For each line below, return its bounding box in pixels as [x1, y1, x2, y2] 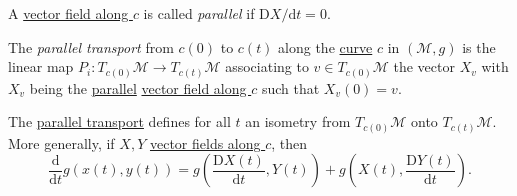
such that [261, 77, 320, 98]
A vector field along [8, 3, 129, 23]
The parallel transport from [8, 36, 174, 57]
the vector [393, 56, 455, 77]
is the [462, 36, 496, 57]
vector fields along [149, 132, 261, 153]
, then [271, 132, 308, 153]
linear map [8, 56, 74, 77]
